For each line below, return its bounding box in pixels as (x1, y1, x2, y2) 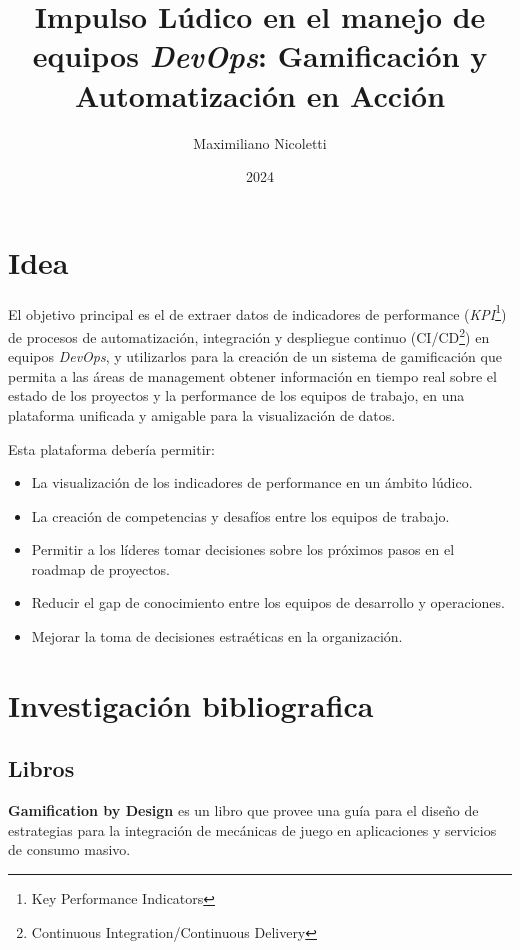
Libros (8, 753, 75, 784)
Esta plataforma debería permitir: (8, 438, 215, 459)
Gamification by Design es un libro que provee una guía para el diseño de (8, 800, 479, 821)
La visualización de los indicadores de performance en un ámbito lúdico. (31, 472, 473, 493)
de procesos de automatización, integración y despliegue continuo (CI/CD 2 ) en (8, 323, 490, 347)
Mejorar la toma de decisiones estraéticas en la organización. (31, 626, 403, 647)
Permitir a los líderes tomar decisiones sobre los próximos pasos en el (31, 539, 455, 560)
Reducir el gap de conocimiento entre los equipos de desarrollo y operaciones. (31, 592, 505, 613)
